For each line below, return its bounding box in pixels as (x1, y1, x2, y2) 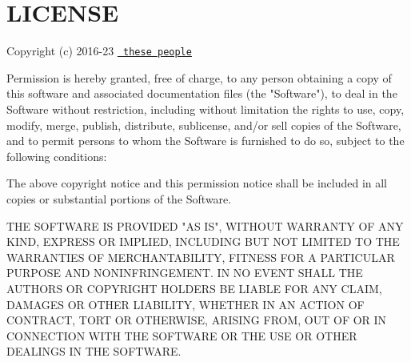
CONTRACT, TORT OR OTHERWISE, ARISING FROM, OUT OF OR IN (6, 312, 387, 328)
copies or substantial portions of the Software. (6, 190, 232, 207)
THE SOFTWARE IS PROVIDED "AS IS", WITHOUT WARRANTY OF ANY (6, 217, 404, 234)
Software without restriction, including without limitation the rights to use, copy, (6, 100, 405, 117)
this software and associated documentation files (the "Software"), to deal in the (6, 85, 397, 102)
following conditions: (6, 147, 107, 164)
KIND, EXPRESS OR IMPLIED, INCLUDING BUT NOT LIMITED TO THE (6, 233, 400, 250)
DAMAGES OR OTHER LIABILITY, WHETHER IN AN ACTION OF (6, 296, 365, 312)
